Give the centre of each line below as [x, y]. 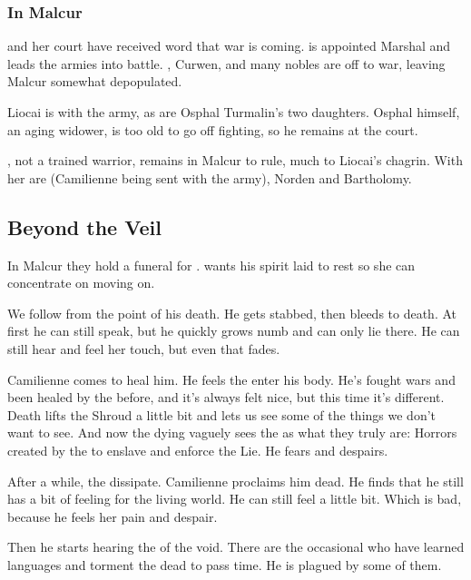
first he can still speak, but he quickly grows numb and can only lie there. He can [234, 331]
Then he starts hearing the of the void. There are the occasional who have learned [236, 547]
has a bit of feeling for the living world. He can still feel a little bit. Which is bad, [235, 499]
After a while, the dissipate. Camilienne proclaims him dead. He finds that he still [235, 481]
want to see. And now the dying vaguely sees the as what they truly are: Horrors [232, 433]
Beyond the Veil [84, 226]
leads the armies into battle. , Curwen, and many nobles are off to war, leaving [226, 63]
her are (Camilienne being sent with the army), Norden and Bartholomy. [210, 177]
